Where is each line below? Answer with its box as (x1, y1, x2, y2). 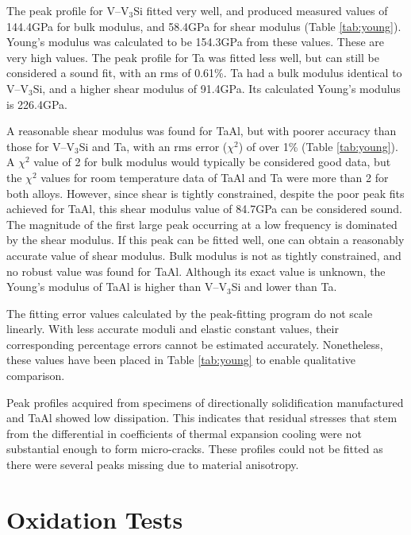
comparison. (6, 367, 65, 384)
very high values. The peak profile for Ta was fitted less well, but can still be (6, 48, 379, 65)
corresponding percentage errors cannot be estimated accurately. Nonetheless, (6, 335, 383, 352)
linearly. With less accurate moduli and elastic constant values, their (6, 320, 339, 337)
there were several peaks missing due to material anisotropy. (6, 456, 299, 473)
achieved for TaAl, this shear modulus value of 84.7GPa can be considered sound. (6, 200, 402, 217)
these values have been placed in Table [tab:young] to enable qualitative (6, 351, 356, 368)
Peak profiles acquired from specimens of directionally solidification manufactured (6, 393, 404, 410)
